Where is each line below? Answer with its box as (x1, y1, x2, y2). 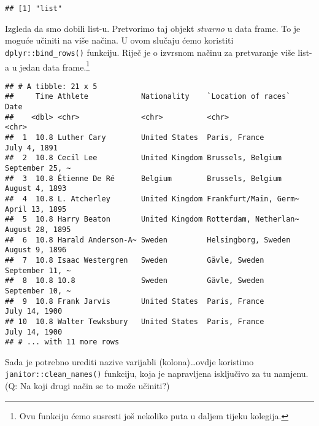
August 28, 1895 (5, 225, 71, 234)
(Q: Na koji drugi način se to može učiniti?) (5, 379, 170, 392)
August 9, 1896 (5, 246, 67, 255)
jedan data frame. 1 (20, 58, 90, 73)
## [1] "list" (5, 4, 63, 13)
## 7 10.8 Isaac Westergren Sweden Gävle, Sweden (5, 255, 264, 265)
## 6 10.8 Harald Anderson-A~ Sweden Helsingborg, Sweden (5, 235, 291, 244)
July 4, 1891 (5, 143, 58, 152)
